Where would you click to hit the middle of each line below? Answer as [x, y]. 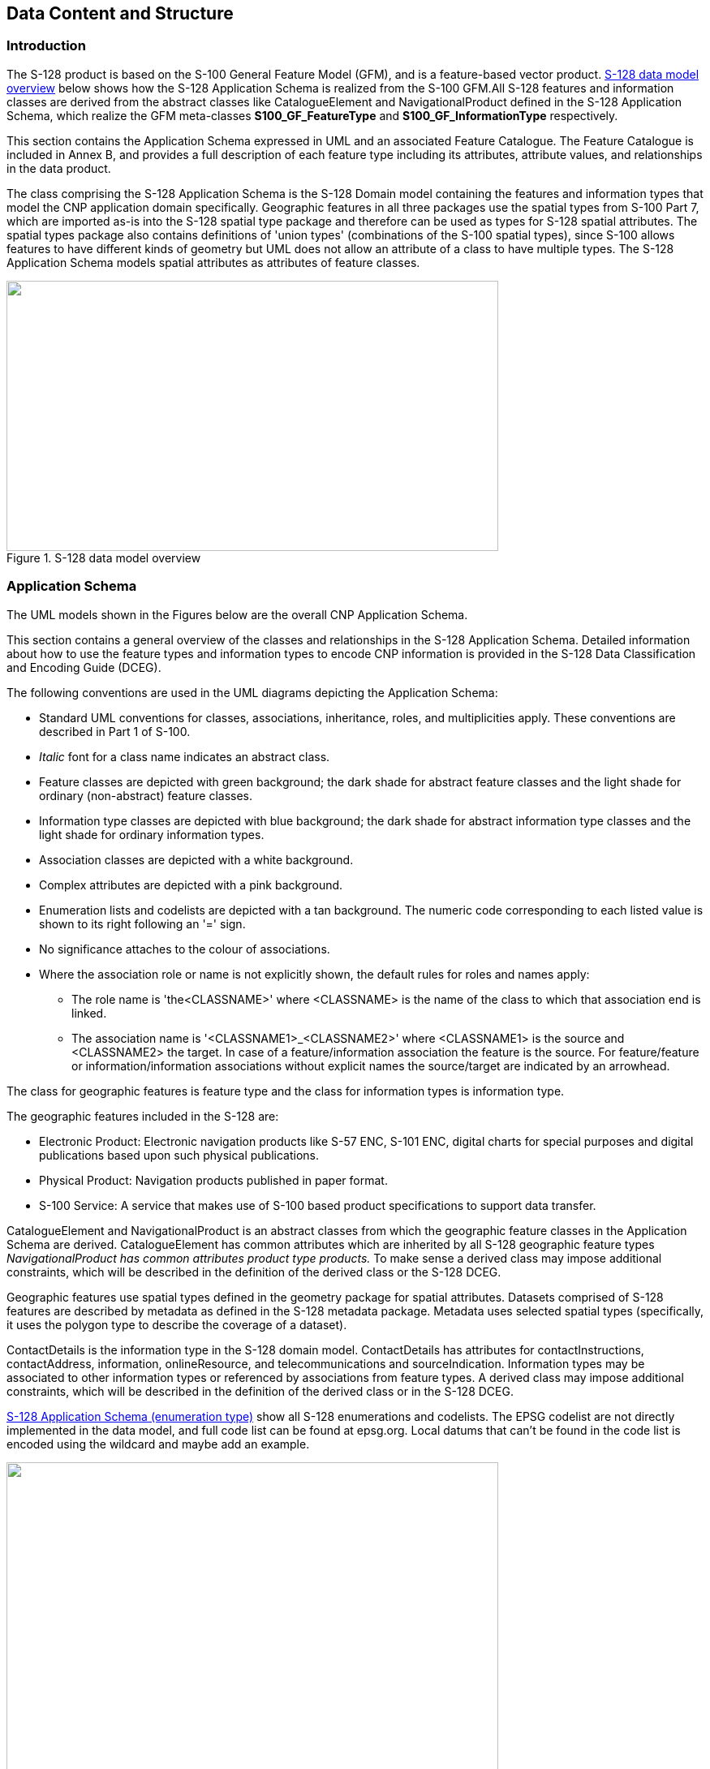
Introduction [46, 46]
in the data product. [59, 168]
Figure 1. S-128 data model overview [104, 557]
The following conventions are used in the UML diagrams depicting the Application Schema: [252, 692]
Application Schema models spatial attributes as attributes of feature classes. [213, 262]
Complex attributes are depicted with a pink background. [191, 884]
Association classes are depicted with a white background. [196, 859]
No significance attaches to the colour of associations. [185, 949]
